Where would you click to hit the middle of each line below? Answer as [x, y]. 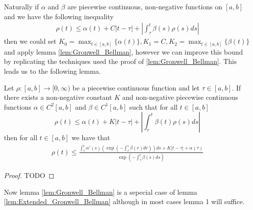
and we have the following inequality [59, 16]
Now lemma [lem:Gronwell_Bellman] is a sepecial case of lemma [101, 192]
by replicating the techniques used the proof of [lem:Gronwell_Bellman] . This [120, 61]
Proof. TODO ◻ [29, 175]
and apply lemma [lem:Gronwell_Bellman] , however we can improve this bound [124, 51]
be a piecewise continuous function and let [136, 87]
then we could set [30, 41]
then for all [21, 137]
